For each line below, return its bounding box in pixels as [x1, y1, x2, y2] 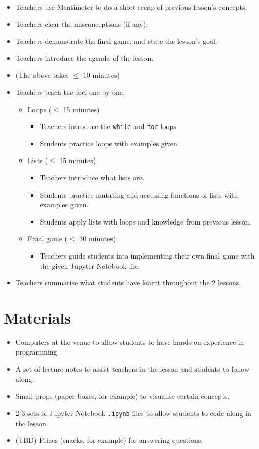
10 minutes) [83, 70, 120, 80]
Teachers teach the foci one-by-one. [15, 86, 125, 97]
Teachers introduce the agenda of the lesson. [15, 52, 154, 63]
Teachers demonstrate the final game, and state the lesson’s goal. [15, 36, 217, 46]
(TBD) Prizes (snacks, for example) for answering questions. [15, 435, 203, 445]
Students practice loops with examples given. [40, 138, 179, 148]
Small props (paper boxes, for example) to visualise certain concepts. [15, 391, 230, 401]
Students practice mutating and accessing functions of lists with [40, 189, 238, 200]
